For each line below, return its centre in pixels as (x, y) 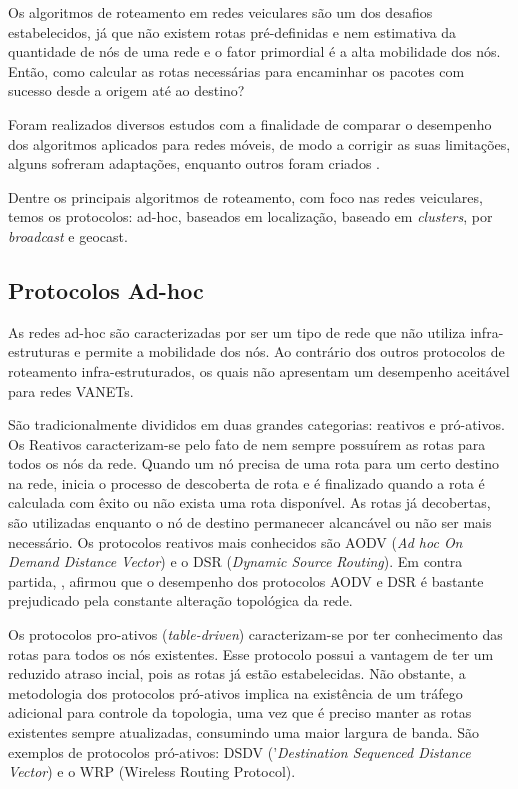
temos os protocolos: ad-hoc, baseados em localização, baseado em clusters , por (250, 216)
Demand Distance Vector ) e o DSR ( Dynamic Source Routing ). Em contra (235, 561)
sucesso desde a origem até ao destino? (126, 90)
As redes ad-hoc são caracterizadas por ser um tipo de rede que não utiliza (237, 331)
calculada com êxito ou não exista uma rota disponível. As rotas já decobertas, (249, 502)
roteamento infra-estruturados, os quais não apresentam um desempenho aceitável (259, 370)
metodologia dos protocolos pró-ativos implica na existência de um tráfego (235, 692)
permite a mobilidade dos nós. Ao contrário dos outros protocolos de (295, 351)
